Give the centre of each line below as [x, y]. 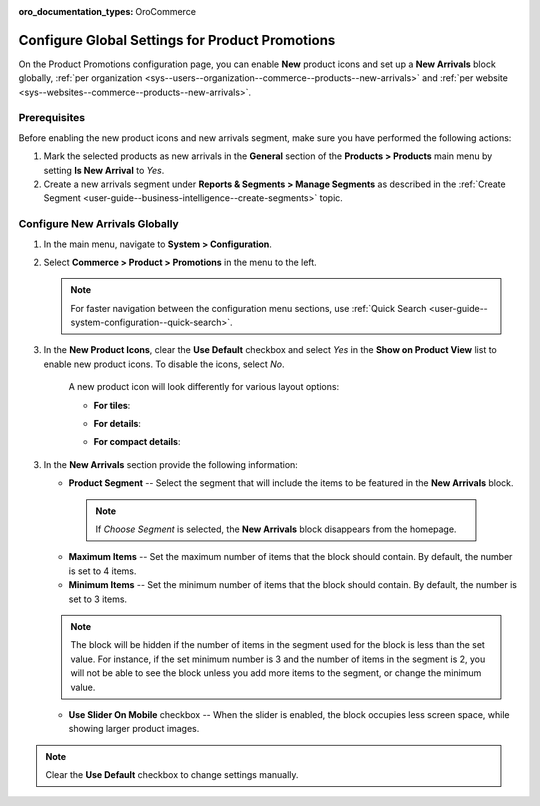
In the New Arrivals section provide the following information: [171, 464]
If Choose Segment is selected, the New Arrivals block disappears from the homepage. [276, 529]
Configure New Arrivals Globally [98, 224]
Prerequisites [51, 118]
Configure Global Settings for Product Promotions [177, 40]
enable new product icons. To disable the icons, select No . [164, 364]
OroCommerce [166, 11]
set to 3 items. [98, 599]
